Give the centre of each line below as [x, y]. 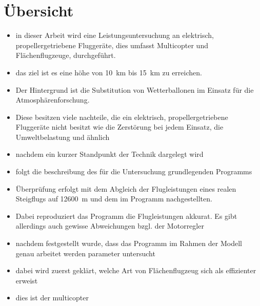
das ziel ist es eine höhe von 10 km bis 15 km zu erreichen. [109, 72]
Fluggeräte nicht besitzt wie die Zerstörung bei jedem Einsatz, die [119, 127]
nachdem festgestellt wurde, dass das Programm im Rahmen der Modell [129, 243]
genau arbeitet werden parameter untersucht [85, 253]
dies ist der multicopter [52, 298]
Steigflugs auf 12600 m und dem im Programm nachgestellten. [114, 199]
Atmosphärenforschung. [53, 100]
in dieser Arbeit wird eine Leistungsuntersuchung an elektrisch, [115, 35]
